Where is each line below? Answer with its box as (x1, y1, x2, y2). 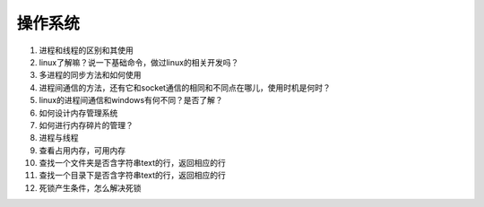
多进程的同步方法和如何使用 (39, 70, 142, 81)
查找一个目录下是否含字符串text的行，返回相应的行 (39, 170, 226, 181)
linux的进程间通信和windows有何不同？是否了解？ (39, 95, 223, 106)
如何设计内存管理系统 (39, 108, 118, 118)
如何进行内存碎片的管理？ (39, 119, 134, 130)
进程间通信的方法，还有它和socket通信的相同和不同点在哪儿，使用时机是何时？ (39, 82, 331, 93)
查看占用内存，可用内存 (39, 144, 125, 156)
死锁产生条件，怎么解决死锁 (39, 182, 142, 193)
